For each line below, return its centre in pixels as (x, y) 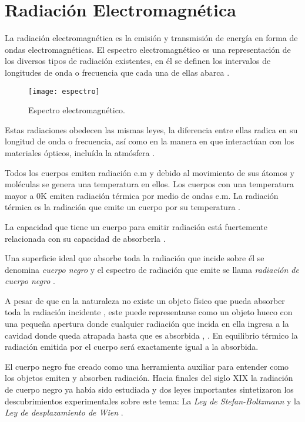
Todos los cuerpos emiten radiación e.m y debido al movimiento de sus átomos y (150, 172)
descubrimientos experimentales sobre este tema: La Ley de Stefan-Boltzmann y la (152, 401)
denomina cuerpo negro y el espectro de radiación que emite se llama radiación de (152, 269)
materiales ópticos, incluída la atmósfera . (80, 152)
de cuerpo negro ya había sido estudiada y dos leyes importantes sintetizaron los (149, 389)
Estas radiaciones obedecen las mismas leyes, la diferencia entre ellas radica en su (151, 129)
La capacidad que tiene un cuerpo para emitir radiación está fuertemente (136, 226)
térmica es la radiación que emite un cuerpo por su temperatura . (123, 207)
